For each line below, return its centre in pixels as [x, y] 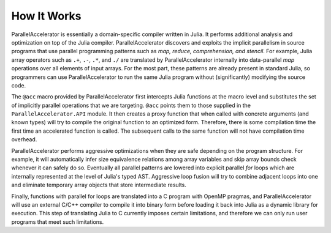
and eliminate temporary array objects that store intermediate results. [99, 185]
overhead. [24, 139]
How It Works [46, 16]
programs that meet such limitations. [58, 222]
